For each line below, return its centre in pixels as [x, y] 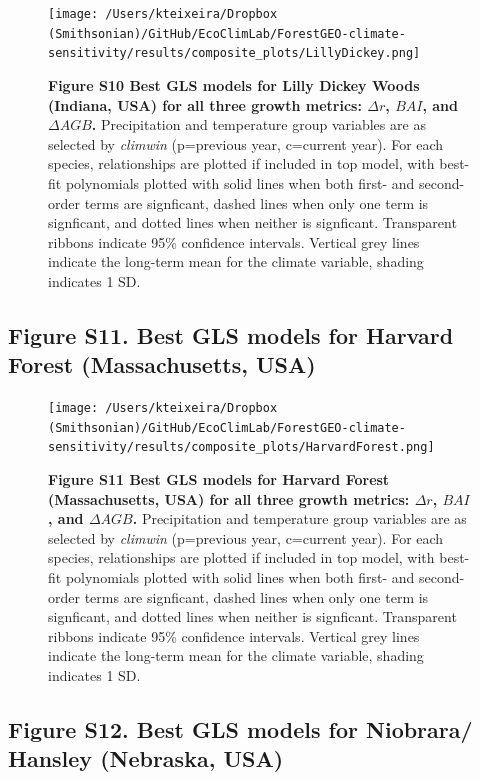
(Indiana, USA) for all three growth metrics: [205, 104]
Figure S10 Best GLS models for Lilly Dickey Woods [234, 84]
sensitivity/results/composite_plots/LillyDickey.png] [234, 53]
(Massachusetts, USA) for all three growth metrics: [229, 498]
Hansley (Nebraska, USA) [146, 758]
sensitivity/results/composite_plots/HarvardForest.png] [241, 447]
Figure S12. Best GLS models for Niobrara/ [240, 728]
